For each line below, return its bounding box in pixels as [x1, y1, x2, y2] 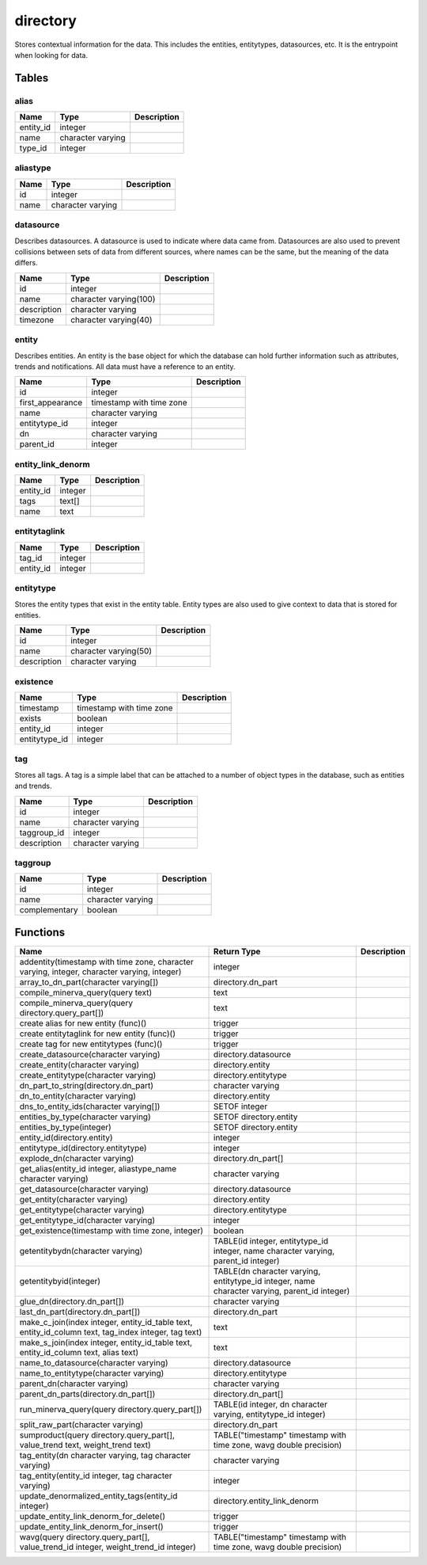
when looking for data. [14, 50, 89, 59]
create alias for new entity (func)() [19, 1018, 147, 1029]
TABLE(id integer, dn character [213, 1399, 328, 1410]
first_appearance [19, 397, 83, 408]
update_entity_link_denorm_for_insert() [19, 1521, 164, 1532]
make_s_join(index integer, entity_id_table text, [19, 1337, 193, 1348]
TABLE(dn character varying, [213, 1266, 321, 1277]
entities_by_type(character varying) [19, 1111, 151, 1122]
